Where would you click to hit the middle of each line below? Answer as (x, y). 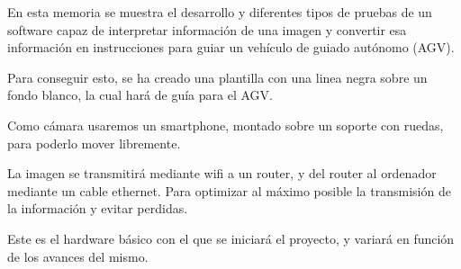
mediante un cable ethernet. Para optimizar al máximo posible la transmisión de (229, 190)
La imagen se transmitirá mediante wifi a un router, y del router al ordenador (222, 173)
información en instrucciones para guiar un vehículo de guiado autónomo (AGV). (231, 47)
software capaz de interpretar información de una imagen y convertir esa (207, 29)
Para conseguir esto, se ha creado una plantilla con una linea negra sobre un (217, 77)
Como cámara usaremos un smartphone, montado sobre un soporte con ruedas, (226, 125)
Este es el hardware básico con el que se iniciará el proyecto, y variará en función (231, 238)
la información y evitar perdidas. (98, 208)
